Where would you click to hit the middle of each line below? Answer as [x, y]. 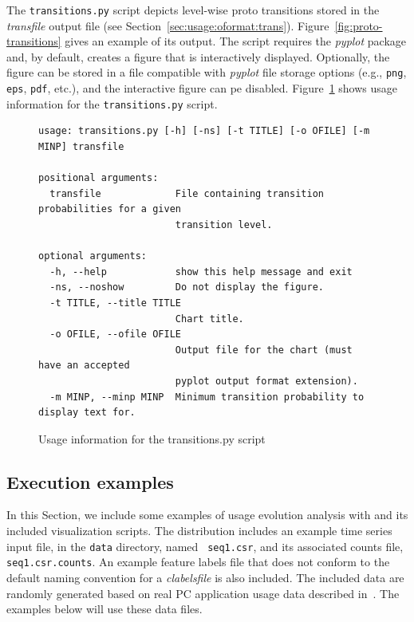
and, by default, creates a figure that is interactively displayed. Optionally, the [198, 56]
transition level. [224, 224]
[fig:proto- [359, 25]
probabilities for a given [110, 209]
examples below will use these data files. [104, 609]
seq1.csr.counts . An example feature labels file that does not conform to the [198, 562]
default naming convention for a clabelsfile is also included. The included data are [205, 577]
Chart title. [209, 319]
